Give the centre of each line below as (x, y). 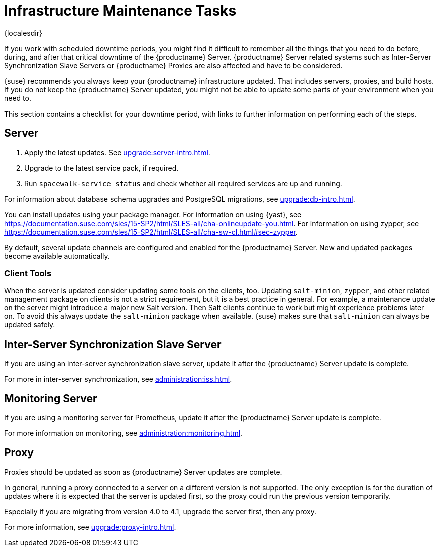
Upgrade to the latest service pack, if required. (101, 168)
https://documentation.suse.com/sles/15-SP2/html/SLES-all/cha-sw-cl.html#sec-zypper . (151, 232)
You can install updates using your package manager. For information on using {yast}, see (153, 214)
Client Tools (28, 273)
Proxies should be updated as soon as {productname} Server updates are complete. (143, 472)
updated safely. (30, 325)
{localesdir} (23, 33)
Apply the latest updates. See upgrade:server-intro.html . (117, 152)
